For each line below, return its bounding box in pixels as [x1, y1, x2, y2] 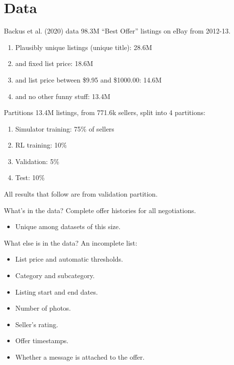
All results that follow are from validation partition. [4, 189, 158, 199]
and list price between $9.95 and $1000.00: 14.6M [15, 74, 162, 84]
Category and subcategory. [15, 270, 95, 281]
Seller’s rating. [15, 319, 58, 329]
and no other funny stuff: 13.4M [15, 91, 110, 101]
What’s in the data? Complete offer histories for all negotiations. [4, 205, 196, 215]
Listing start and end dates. [15, 286, 98, 297]
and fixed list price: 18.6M [15, 58, 94, 68]
